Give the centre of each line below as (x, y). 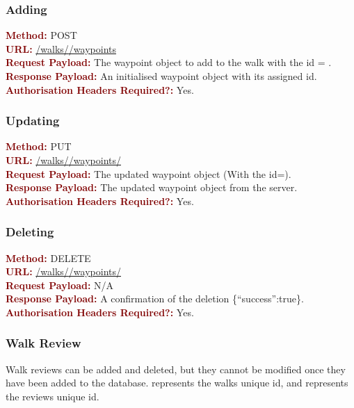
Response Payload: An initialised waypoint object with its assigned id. (161, 76)
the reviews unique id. (53, 396)
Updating (33, 121)
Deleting (30, 232)
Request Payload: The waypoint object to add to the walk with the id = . (169, 62)
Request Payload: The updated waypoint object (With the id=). (148, 173)
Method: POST (41, 35)
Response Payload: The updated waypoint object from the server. (152, 187)
